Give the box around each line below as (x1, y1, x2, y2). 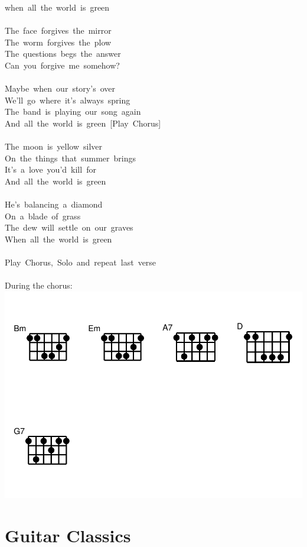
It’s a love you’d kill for (5, 163, 96, 176)
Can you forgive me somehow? (5, 59, 120, 71)
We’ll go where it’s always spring (5, 93, 130, 106)
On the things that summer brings (5, 151, 136, 164)
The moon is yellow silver (5, 140, 103, 153)
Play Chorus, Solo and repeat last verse (5, 256, 156, 268)
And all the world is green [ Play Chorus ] (5, 116, 161, 129)
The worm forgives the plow (5, 35, 112, 48)
